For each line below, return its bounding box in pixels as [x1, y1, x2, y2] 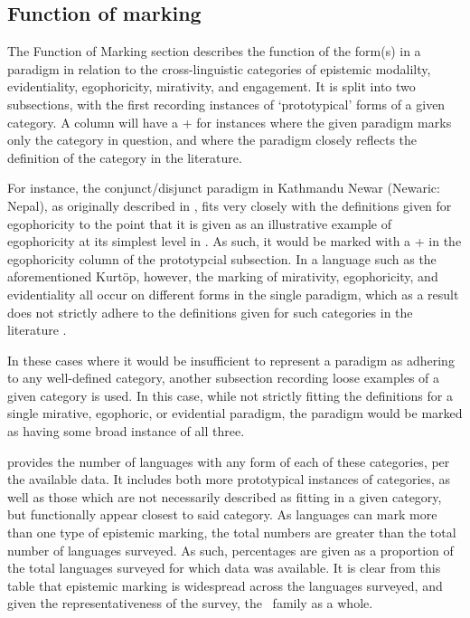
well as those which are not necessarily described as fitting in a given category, [7, 487, 442, 506]
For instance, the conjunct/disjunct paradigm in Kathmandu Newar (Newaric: [7, 178, 440, 197]
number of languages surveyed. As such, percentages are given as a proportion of [7, 540, 454, 559]
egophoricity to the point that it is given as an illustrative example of [7, 214, 391, 233]
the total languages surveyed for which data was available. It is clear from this [7, 558, 441, 577]
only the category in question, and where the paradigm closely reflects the [7, 130, 418, 149]
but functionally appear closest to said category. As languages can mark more [7, 505, 437, 524]
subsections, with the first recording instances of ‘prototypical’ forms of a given [7, 94, 446, 113]
